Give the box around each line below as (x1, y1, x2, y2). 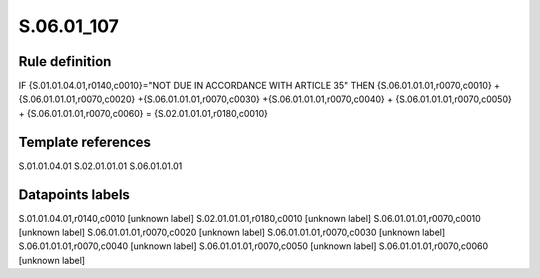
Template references (18, 133, 152, 150)
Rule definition (18, 53, 112, 70)
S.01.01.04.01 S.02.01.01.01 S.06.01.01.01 (18, 160, 183, 172)
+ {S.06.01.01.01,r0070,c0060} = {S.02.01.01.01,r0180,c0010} (18, 107, 269, 119)
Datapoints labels (18, 186, 130, 203)
